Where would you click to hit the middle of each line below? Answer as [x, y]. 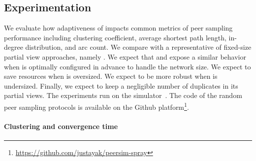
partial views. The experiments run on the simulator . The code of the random [123, 95]
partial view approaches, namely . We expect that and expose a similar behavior [125, 56]
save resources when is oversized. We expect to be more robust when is [111, 76]
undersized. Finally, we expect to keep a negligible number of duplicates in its [121, 85]
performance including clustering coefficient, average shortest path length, [115, 37]
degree [14, 47]
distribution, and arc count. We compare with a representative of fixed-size [138, 47]
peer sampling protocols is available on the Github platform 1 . [96, 106]
